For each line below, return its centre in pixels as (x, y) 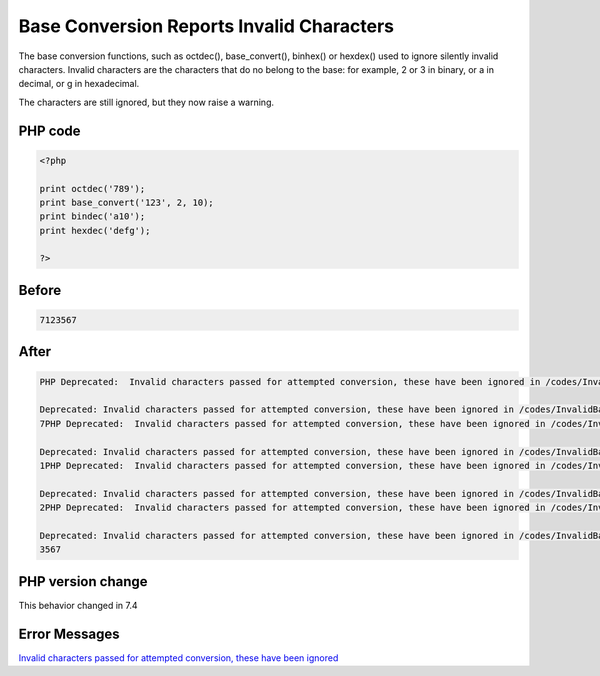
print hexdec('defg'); (95, 230)
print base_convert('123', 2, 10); (126, 202)
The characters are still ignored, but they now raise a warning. (146, 102)
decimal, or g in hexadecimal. (79, 84)
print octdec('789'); (92, 188)
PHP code (49, 130)
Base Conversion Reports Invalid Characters (206, 26)
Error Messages (69, 633)
